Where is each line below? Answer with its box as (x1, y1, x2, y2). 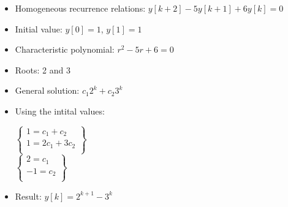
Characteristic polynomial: (15, 43, 115, 56)
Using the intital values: (15, 104, 105, 117)
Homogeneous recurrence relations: (15, 2, 146, 14)
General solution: (15, 84, 80, 97)
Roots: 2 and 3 (15, 63, 70, 76)
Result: (15, 189, 42, 202)
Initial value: (15, 22, 63, 35)
